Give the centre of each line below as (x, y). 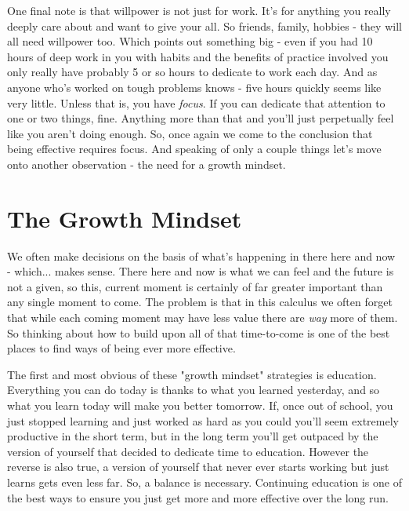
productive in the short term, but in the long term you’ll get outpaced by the (193, 436)
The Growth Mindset (125, 218)
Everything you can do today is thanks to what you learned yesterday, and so (194, 390)
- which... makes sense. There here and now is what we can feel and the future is (201, 271)
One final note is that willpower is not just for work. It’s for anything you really (199, 10)
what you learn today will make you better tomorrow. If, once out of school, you (200, 405)
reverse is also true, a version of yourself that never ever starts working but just (198, 467)
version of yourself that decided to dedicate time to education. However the (188, 451)
